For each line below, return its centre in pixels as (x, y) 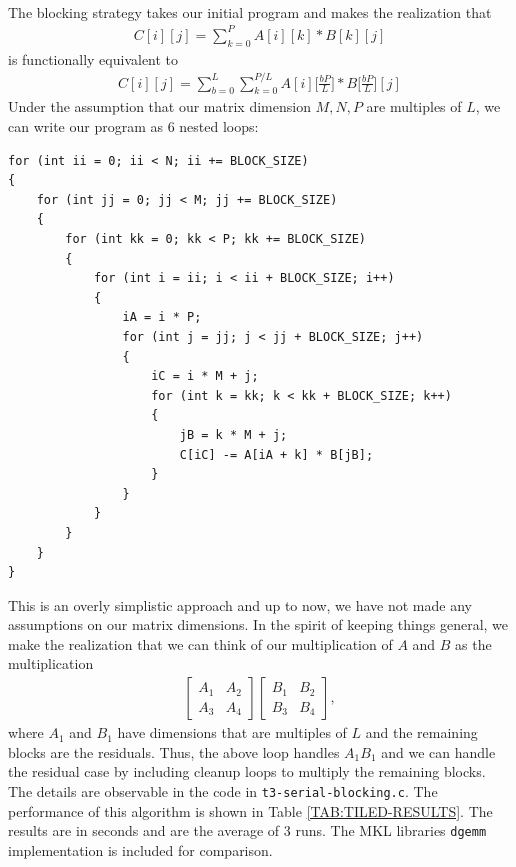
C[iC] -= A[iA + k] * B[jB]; (276, 454)
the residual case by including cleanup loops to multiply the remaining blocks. (247, 771)
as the (473, 643)
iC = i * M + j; (205, 376)
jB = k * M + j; (233, 434)
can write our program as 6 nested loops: (133, 126)
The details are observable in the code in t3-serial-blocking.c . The (223, 790)
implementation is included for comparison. (140, 849)
